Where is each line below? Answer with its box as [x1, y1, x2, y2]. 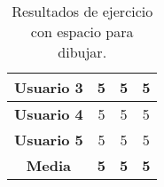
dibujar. [58, 42, 107, 62]
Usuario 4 [14, 104, 83, 124]
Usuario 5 [14, 129, 83, 150]
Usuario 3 [14, 77, 83, 97]
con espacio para [30, 21, 134, 42]
